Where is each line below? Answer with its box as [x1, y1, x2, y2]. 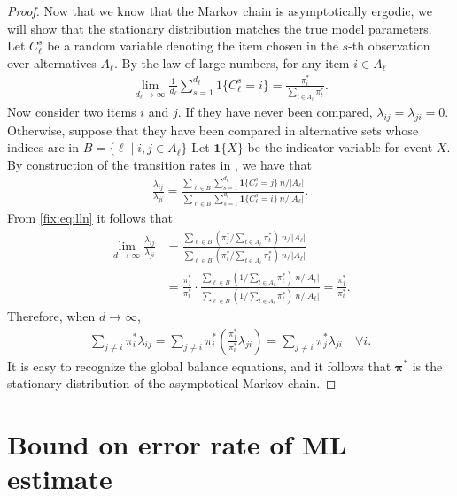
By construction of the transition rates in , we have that [7, 155, 312, 173]
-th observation [348, 36, 430, 55]
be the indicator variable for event [247, 138, 433, 156]
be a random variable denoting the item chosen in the [47, 36, 338, 55]
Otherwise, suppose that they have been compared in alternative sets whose [7, 120, 419, 139]
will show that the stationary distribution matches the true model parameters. [7, 19, 432, 37]
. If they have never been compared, [177, 102, 373, 120]
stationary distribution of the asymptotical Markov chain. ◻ [7, 374, 337, 393]
